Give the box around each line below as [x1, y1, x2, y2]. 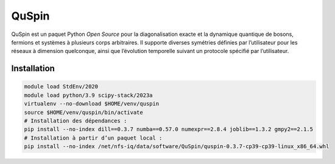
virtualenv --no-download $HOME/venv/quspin [24, 101, 160, 107]
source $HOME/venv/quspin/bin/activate [24, 109, 143, 116]
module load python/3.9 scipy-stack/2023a [24, 91, 153, 99]
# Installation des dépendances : [24, 117, 127, 124]
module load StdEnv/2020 [24, 83, 99, 90]
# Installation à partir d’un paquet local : [24, 134, 163, 141]
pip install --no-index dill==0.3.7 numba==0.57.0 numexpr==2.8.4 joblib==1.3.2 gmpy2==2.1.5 [24, 126, 314, 133]
